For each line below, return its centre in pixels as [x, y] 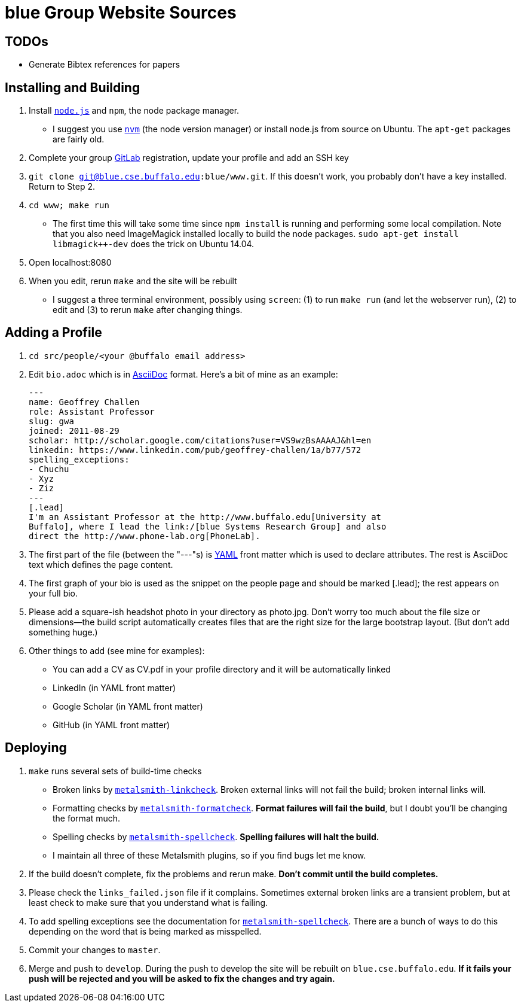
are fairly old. [79, 139]
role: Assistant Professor [92, 411]
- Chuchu [49, 469]
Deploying [36, 748]
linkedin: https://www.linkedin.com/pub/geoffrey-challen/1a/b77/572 [195, 450]
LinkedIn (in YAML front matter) [114, 687]
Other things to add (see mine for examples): [117, 650]
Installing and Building [73, 87]
